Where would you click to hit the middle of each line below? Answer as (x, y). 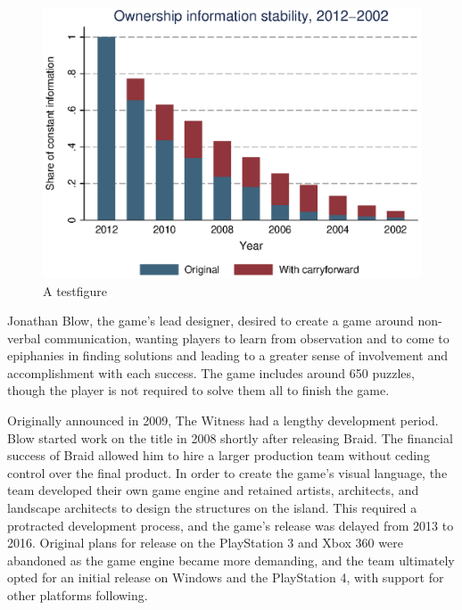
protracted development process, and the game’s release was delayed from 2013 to (231, 525)
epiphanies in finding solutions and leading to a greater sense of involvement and (227, 355)
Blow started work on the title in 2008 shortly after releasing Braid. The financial (230, 437)
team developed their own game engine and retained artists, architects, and (213, 490)
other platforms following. (78, 595)
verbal (24, 338)
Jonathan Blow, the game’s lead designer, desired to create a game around (210, 321)
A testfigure (75, 290)
